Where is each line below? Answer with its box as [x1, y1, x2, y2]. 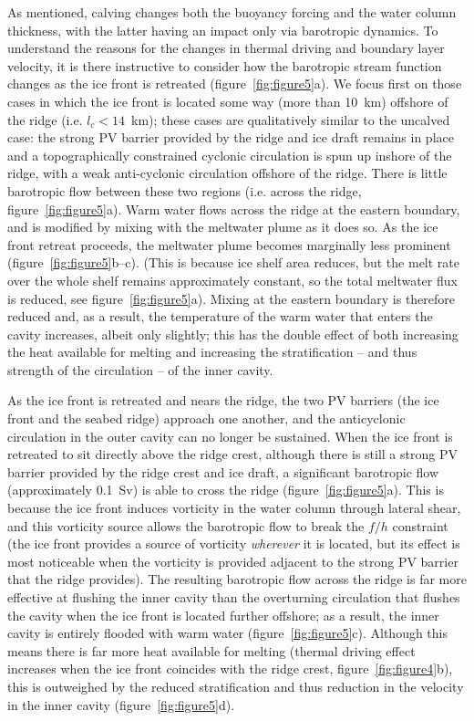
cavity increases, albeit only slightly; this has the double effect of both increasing [7, 324, 459, 343]
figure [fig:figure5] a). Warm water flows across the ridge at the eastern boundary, [7, 199, 460, 218]
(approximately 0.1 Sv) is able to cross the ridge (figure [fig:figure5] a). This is [7, 480, 444, 499]
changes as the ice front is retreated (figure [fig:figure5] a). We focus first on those [7, 74, 462, 93]
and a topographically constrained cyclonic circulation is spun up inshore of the [7, 145, 452, 164]
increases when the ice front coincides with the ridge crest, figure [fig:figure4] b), [7, 659, 453, 678]
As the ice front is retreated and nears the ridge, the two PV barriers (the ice [7, 391, 439, 410]
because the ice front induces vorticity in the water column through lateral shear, [7, 498, 461, 517]
